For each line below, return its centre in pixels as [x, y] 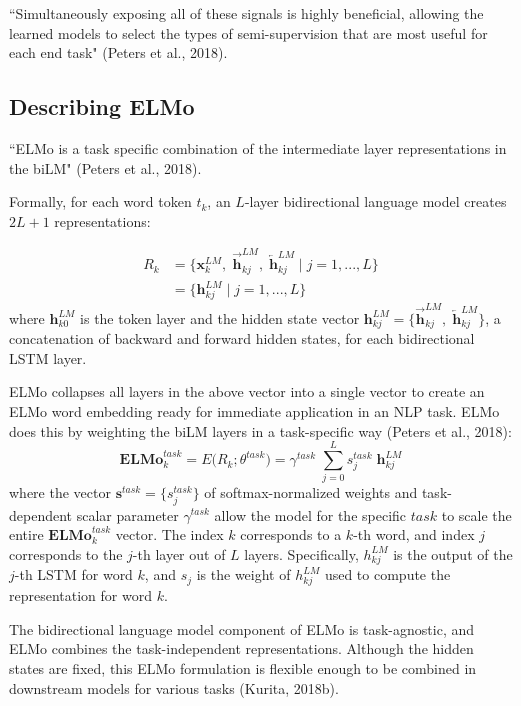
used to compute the [387, 574]
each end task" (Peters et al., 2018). [118, 52]
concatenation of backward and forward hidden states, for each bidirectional [242, 338]
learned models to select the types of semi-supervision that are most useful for [248, 32]
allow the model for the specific [310, 514]
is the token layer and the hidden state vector [220, 317]
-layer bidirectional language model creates [375, 201]
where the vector [60, 492]
